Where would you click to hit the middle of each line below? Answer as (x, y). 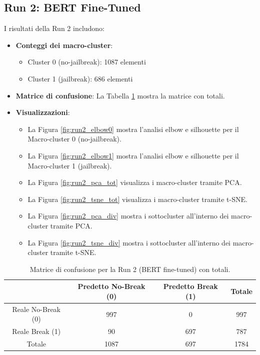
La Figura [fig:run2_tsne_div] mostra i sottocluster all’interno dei (129, 242)
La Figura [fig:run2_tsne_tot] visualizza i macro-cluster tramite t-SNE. (137, 199)
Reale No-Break (36, 309)
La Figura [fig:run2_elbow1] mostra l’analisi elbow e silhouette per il (133, 155)
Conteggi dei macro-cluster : (64, 45)
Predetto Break (190, 286)
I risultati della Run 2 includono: (54, 28)
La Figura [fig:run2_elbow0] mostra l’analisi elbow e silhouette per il (133, 129)
